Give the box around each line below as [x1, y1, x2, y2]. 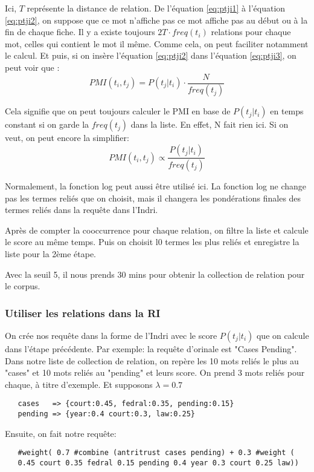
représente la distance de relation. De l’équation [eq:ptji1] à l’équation [27, 2, 286, 14]
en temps [270, 105, 304, 117]
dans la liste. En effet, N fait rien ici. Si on [130, 118, 289, 131]
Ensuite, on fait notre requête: [5, 427, 117, 439]
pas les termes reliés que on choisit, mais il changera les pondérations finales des [5, 191, 301, 204]
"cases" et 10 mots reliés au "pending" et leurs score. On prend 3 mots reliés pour [5, 366, 305, 379]
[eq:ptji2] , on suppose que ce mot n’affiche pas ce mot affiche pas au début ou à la [5, 13, 308, 26]
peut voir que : [5, 61, 60, 73]
